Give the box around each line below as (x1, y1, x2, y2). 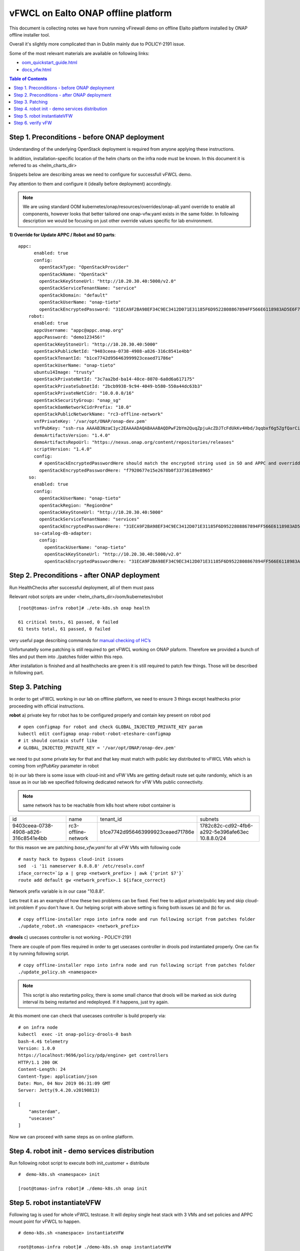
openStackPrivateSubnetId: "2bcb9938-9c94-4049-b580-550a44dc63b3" (33, 383, 203, 389)
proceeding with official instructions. (9, 703, 85, 709)
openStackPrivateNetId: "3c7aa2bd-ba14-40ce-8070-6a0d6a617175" (33, 376, 195, 382)
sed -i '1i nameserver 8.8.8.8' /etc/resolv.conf (18, 863, 145, 869)
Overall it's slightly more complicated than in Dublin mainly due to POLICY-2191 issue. (9, 41, 185, 47)
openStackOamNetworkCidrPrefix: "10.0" (33, 404, 132, 410)
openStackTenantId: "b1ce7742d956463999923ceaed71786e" (33, 355, 174, 361)
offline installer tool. (9, 32, 50, 38)
